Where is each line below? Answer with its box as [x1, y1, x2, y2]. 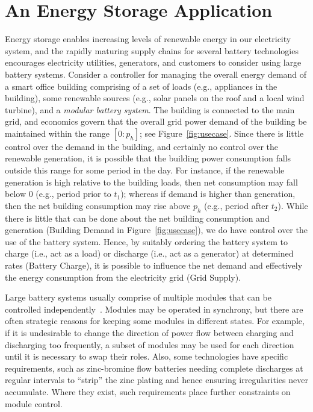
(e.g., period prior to [36, 187, 111, 200]
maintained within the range [5, 126, 110, 139]
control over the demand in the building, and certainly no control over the [5, 140, 279, 152]
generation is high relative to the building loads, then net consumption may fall [5, 175, 298, 188]
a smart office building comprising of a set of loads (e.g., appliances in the [5, 80, 277, 92]
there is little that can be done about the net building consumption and [5, 211, 270, 224]
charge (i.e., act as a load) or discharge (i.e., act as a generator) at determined [5, 247, 294, 260]
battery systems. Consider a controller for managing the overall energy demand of [5, 67, 307, 80]
